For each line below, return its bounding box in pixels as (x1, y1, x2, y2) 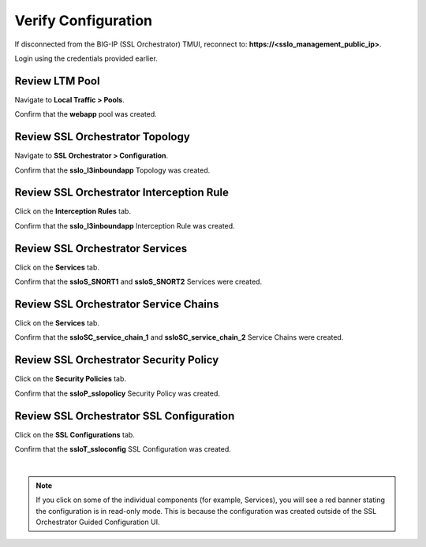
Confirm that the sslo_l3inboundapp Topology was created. (14, 166, 211, 175)
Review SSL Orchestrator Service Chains (14, 297, 219, 311)
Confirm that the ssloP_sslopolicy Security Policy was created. (14, 389, 221, 398)
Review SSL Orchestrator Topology (14, 130, 191, 143)
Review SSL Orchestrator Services (14, 241, 188, 255)
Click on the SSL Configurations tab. (14, 430, 136, 439)
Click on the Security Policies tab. (14, 374, 126, 384)
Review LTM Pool (14, 74, 100, 87)
